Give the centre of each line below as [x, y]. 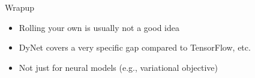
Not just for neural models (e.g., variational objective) [118, 67]
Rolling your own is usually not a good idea [99, 27]
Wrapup [20, 7]
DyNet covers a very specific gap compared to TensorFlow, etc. [135, 47]
